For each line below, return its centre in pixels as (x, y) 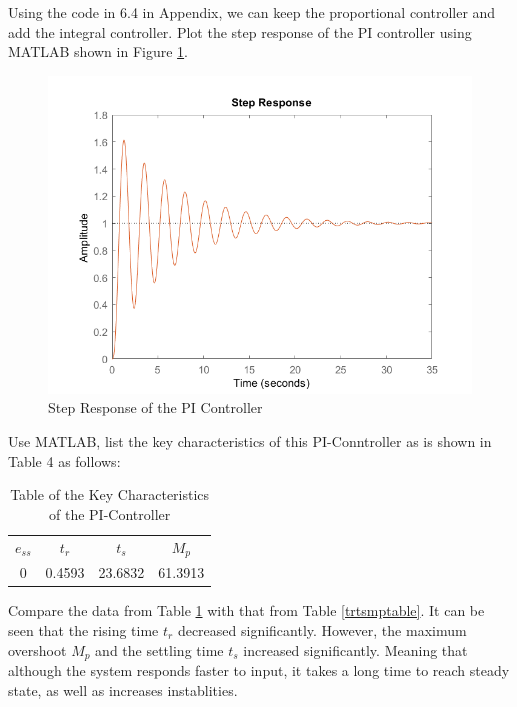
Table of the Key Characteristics (110, 494)
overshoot (37, 649)
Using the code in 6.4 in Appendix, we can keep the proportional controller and (252, 12)
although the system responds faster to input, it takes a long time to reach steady (259, 670)
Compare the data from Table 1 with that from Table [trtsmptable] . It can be (246, 610)
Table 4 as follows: (64, 460)
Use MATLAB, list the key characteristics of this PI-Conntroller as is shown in (250, 440)
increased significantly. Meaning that (355, 649)
